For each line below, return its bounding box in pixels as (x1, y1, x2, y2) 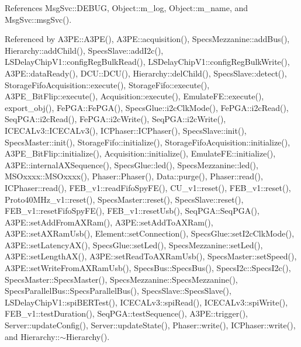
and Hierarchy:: (5, 330, 60, 342)
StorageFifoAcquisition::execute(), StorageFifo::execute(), (5, 78, 210, 91)
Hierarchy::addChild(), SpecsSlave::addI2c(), (5, 44, 164, 56)
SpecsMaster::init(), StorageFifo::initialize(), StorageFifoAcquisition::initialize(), (5, 136, 290, 148)
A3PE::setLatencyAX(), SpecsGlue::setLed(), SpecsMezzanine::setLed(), (5, 238, 263, 251)
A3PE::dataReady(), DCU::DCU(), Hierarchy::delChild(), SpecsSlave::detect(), (5, 67, 287, 79)
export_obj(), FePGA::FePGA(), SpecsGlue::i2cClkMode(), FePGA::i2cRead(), (5, 101, 289, 113)
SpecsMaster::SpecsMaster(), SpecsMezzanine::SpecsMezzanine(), (5, 273, 238, 285)
